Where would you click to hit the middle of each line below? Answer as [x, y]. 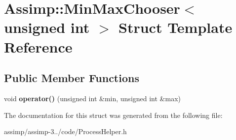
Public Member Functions [72, 78]
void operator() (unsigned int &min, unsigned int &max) [93, 98]
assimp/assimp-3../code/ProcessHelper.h [65, 131]
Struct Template [176, 27]
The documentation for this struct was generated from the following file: [113, 115]
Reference [38, 46]
